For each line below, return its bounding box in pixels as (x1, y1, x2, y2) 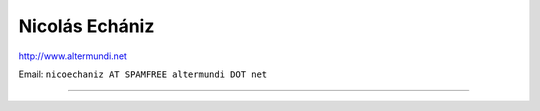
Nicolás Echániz (18, 15, 155, 37)
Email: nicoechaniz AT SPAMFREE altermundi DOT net (18, 68, 268, 80)
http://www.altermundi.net (18, 50, 127, 62)
